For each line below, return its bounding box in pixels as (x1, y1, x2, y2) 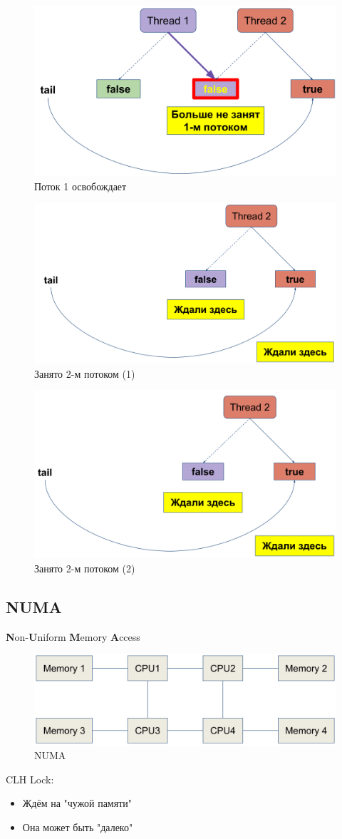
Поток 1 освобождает (34, 178, 127, 193)
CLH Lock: (6, 771, 54, 786)
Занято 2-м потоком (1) (34, 366, 135, 381)
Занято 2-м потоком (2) (34, 560, 135, 575)
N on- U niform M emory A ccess (6, 629, 140, 644)
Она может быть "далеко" (22, 820, 133, 835)
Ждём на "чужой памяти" (22, 796, 132, 810)
